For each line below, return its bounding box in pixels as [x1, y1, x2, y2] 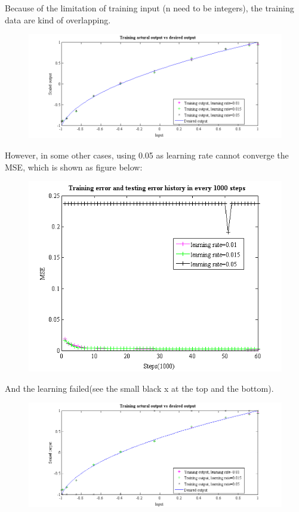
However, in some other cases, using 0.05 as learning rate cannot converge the [5, 149, 289, 161]
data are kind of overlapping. [5, 13, 111, 26]
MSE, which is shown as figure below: [5, 160, 143, 173]
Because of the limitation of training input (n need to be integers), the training [5, 2, 294, 14]
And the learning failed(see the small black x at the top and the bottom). [5, 382, 274, 394]
